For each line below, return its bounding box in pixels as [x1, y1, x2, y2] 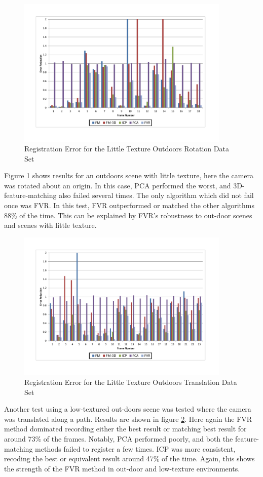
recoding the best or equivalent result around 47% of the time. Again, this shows [4, 453, 255, 464]
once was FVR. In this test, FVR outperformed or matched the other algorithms [4, 200, 254, 211]
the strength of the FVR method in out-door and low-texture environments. [4, 463, 240, 473]
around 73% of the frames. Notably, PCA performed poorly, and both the [4, 433, 233, 444]
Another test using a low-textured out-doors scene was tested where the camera [4, 404, 251, 414]
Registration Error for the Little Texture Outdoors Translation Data [24, 376, 237, 387]
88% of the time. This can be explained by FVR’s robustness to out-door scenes [4, 210, 252, 220]
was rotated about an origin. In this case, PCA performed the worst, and [4, 180, 231, 190]
